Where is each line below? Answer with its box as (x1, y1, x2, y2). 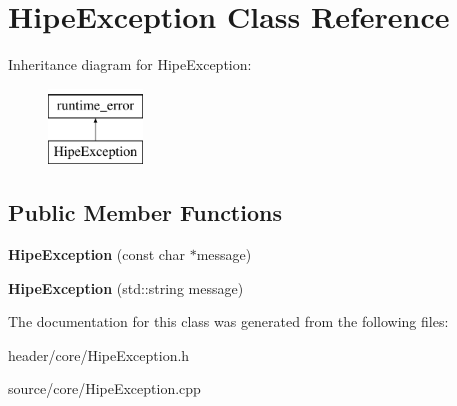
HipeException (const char (8, 244, 185, 265)
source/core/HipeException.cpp (8, 378, 201, 399)
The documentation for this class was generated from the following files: (8, 311, 449, 332)
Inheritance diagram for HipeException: (8, 54, 252, 75)
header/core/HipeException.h (8, 344, 190, 365)
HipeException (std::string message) (8, 277, 244, 298)
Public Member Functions (8, 197, 282, 228)
